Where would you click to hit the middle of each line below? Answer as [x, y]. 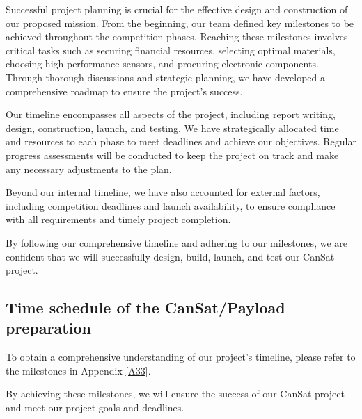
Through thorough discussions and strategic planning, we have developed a [166, 77]
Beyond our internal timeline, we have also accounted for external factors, [163, 192]
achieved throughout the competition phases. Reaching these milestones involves [177, 36]
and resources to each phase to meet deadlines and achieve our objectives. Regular [181, 141]
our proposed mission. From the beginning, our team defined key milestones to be [180, 23]
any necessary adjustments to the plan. [89, 169]
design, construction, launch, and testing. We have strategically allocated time [172, 128]
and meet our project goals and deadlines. [95, 408]
